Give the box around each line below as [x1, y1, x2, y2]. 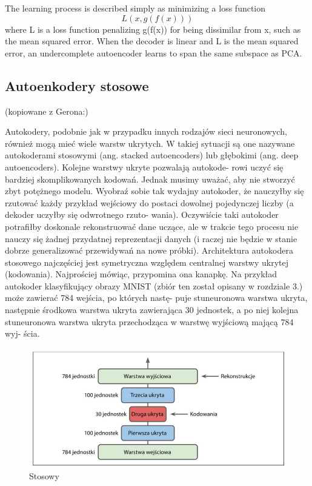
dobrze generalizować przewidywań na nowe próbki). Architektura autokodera [5, 244, 293, 257]
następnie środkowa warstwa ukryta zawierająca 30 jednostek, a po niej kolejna [5, 303, 299, 316]
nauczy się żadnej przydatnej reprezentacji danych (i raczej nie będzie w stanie [5, 232, 297, 245]
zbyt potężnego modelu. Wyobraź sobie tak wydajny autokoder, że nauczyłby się [5, 184, 304, 197]
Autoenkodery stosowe [5, 76, 149, 95]
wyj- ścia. [5, 327, 40, 340]
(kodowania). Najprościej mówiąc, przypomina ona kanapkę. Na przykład [5, 268, 277, 280]
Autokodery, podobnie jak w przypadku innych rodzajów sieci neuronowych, [5, 125, 287, 138]
